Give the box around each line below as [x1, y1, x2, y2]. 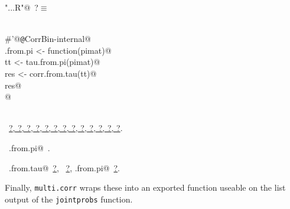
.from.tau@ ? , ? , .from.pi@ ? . [8, 161, 120, 174]
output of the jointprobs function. [5, 192, 133, 205]
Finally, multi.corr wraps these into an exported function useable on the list [5, 181, 286, 194]
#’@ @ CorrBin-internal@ [5, 32, 91, 45]
